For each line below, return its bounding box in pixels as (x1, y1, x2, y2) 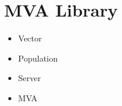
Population (18, 52, 58, 64)
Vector (18, 32, 42, 44)
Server (18, 72, 41, 84)
